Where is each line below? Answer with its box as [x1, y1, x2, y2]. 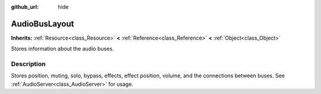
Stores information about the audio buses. [11, 45, 114, 53]
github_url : [11, 4, 39, 10]
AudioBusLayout [11, 18, 74, 29]
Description [11, 60, 46, 68]
